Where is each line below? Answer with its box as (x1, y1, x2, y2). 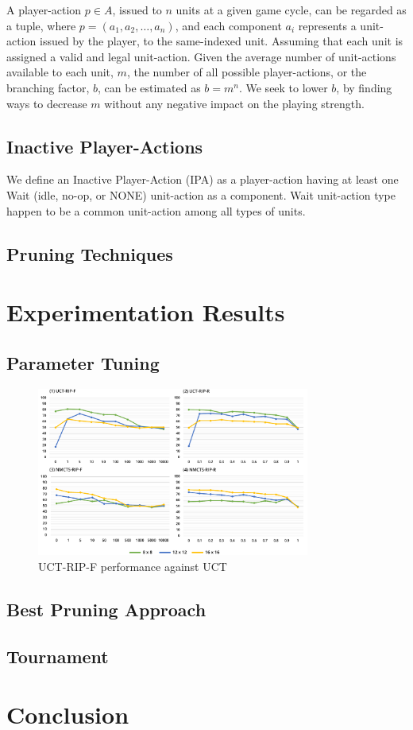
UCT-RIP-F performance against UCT (38, 557, 227, 574)
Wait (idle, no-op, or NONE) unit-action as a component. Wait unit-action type (6, 186, 396, 203)
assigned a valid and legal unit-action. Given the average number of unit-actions (6, 48, 396, 64)
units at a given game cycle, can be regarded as (176, 2, 407, 17)
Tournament (6, 643, 109, 668)
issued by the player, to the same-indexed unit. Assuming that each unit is (39, 33, 403, 49)
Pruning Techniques (6, 241, 173, 266)
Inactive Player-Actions (6, 134, 203, 158)
